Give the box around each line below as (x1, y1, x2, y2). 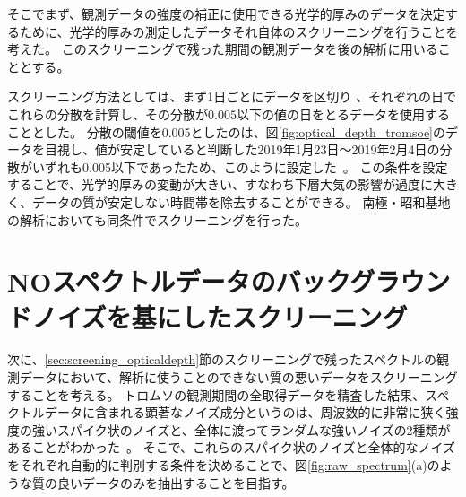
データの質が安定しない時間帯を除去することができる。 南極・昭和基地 (31, 192, 451, 211)
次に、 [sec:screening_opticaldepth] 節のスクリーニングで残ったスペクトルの (7, 350, 437, 369)
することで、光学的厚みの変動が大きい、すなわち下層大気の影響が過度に (7, 175, 434, 194)
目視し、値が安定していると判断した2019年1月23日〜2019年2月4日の (44, 140, 440, 159)
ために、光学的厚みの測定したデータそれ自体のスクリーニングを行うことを (19, 22, 459, 40)
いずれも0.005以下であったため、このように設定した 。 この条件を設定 (31, 157, 448, 176)
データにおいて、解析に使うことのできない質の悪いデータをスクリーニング (19, 368, 458, 387)
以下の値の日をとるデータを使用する (236, 104, 450, 123)
